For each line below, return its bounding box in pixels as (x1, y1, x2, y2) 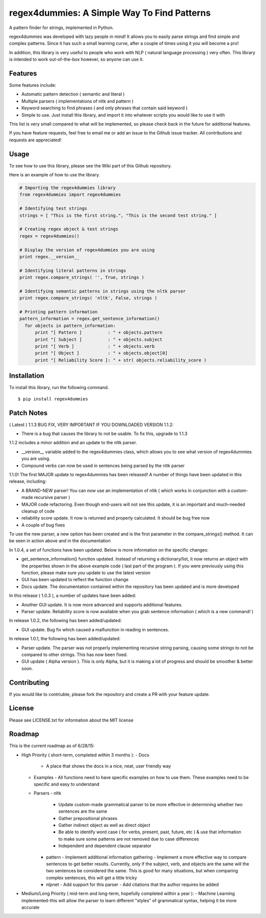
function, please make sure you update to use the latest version (21, 570, 151, 576)
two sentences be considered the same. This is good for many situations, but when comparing (46, 868, 238, 874)
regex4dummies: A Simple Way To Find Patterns (9, 7, 211, 18)
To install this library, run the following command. (9, 385, 109, 391)
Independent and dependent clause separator (58, 843, 152, 849)
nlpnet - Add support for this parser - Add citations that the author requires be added (46, 882, 219, 887)
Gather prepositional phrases (58, 815, 118, 821)
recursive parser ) (33, 494, 70, 500)
